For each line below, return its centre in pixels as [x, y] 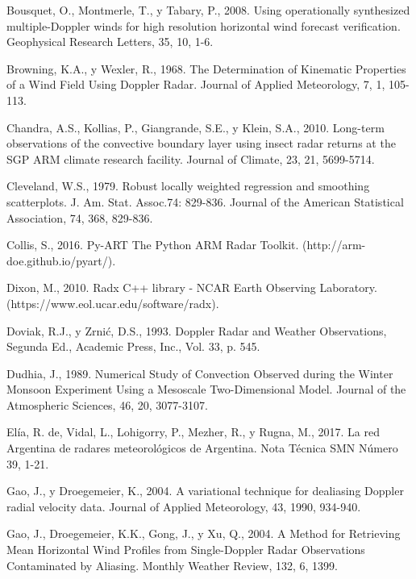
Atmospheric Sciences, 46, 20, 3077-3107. [107, 404]
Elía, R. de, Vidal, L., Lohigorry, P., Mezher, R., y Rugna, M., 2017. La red [193, 432]
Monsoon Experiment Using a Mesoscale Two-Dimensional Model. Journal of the [206, 389]
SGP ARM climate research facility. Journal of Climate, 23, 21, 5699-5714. [191, 158]
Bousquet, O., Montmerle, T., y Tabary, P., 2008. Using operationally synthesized [208, 10]
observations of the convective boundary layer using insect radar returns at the [201, 143]
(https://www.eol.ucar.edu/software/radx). [113, 303]
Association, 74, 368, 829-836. [80, 217]
